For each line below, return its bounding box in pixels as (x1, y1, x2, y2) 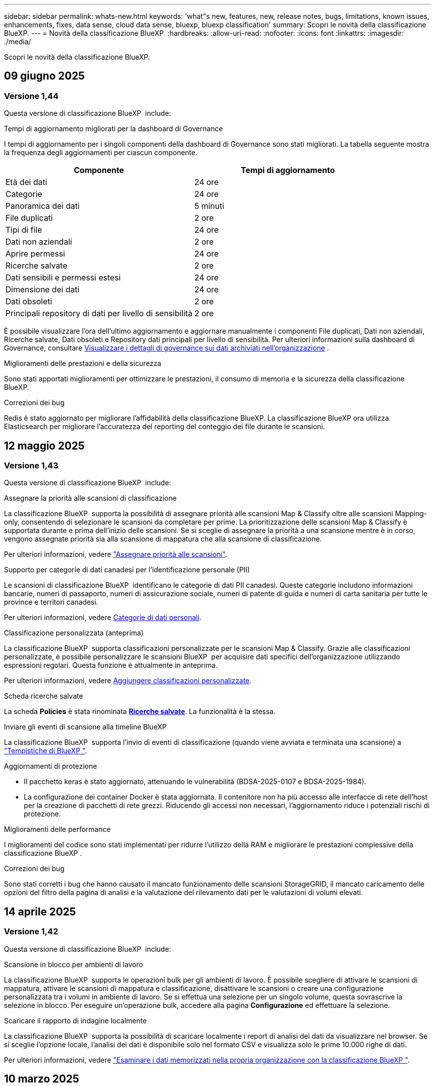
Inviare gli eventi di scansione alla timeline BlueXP (4, 723, 167, 731)
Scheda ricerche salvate (4, 692, 83, 701)
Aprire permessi (5, 249, 65, 259)
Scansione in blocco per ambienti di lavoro (4, 960, 143, 969)
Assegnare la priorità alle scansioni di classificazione (4, 494, 177, 503)
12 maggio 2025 (4, 439, 85, 452)
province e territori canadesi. (4, 598, 98, 607)
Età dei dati (5, 177, 47, 187)
